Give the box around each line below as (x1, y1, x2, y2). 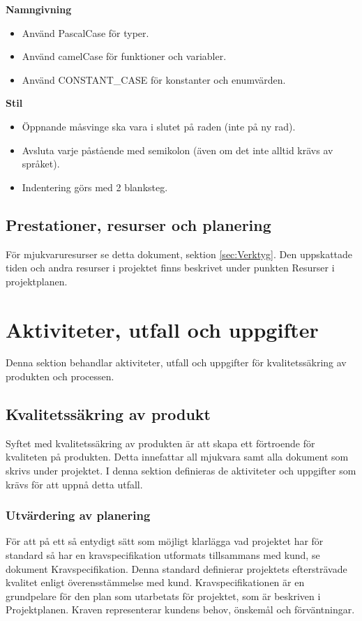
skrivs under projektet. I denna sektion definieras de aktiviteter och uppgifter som (6, 463, 356, 478)
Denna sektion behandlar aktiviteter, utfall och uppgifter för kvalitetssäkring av (6, 355, 347, 370)
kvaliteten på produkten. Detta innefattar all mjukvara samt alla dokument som (6, 449, 349, 464)
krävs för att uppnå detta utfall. (6, 477, 143, 491)
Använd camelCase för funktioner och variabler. (22, 49, 227, 63)
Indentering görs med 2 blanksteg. (22, 179, 168, 194)
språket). (22, 156, 60, 171)
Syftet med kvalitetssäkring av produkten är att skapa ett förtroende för (6, 435, 315, 450)
